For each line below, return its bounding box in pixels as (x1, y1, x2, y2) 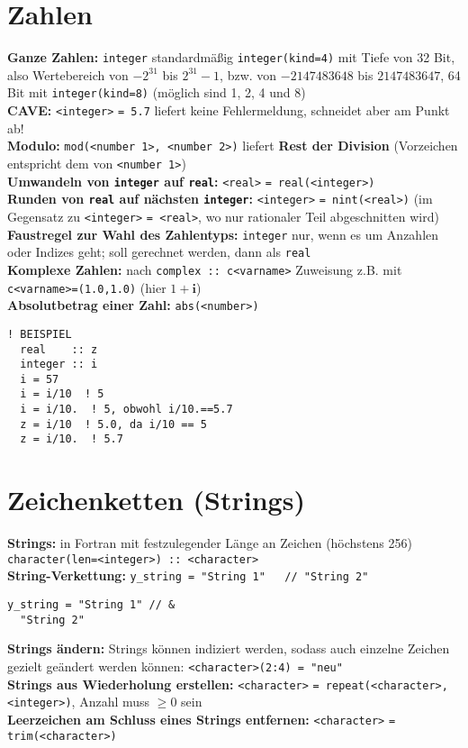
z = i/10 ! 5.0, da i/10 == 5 (20, 417, 207, 431)
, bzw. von (220, 65, 277, 84)
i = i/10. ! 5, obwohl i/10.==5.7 (20, 403, 233, 416)
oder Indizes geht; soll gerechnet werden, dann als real (7, 242, 311, 261)
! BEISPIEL (7, 327, 72, 341)
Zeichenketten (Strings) (7, 481, 305, 518)
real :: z (20, 342, 98, 356)
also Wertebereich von (7, 65, 129, 84)
